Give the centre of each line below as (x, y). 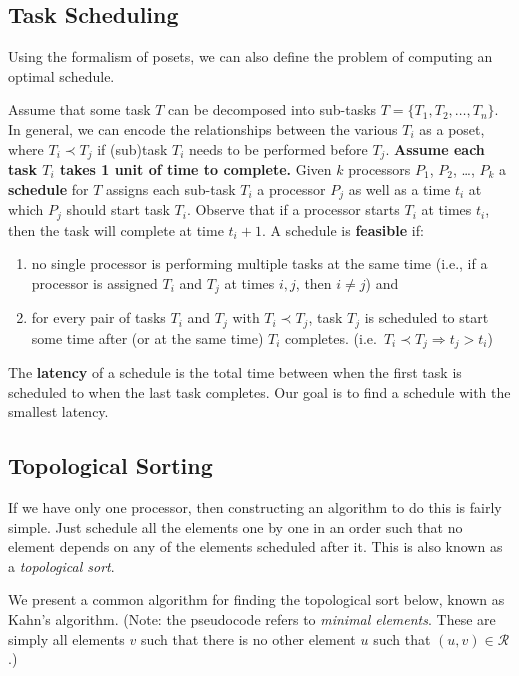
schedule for (48, 188)
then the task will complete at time (116, 229)
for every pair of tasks (98, 317)
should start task (118, 209)
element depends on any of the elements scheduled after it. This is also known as (255, 546)
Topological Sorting (110, 465)
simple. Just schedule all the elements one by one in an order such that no (235, 526)
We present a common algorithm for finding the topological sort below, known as (256, 599)
